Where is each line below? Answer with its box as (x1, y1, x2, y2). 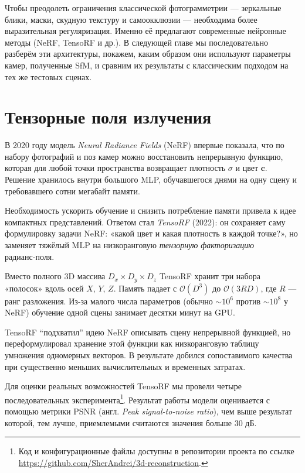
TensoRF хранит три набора (159, 270, 260, 282)
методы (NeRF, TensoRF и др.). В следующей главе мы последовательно (5, 36, 268, 48)
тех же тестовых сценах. (5, 70, 92, 83)
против (236, 294, 261, 307)
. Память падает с (113, 282, 177, 294)
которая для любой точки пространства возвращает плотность (5, 162, 226, 174)
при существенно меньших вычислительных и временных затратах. (5, 360, 246, 372)
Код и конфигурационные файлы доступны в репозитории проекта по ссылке (18, 445, 294, 457)
